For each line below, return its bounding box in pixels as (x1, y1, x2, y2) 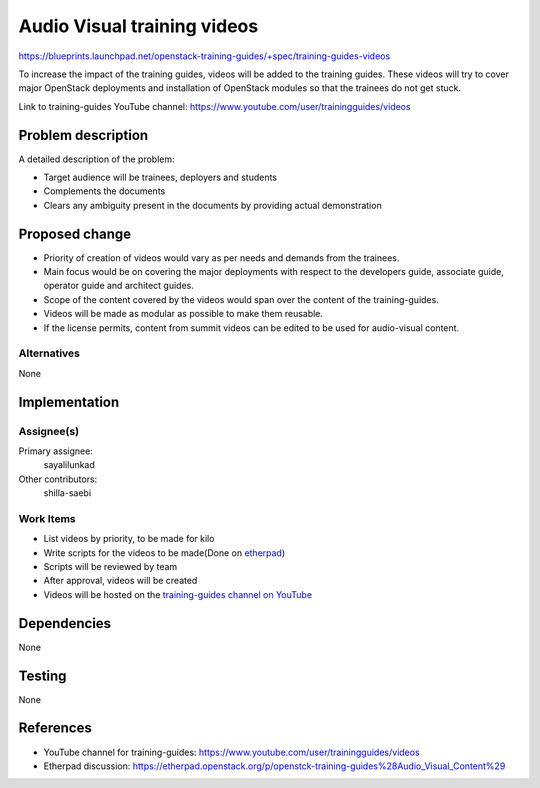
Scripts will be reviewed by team (43, 561, 178, 573)
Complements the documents (43, 185, 166, 197)
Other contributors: (18, 473, 98, 485)
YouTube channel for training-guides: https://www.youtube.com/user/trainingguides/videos (43, 746, 420, 758)
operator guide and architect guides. (43, 280, 194, 292)
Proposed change (18, 225, 132, 242)
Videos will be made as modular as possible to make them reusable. (43, 308, 324, 320)
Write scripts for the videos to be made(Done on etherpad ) (43, 546, 286, 559)
